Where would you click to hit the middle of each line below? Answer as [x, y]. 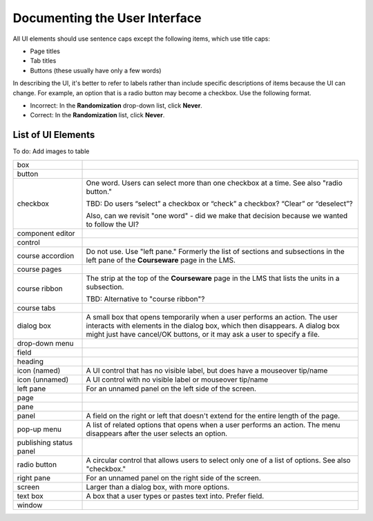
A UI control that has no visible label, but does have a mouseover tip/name [207, 371]
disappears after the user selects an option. [157, 433]
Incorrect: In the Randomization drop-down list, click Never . [116, 105]
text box [30, 495]
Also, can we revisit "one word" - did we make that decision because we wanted [217, 215]
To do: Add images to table [51, 151]
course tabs [36, 308]
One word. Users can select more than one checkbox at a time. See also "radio [214, 183]
